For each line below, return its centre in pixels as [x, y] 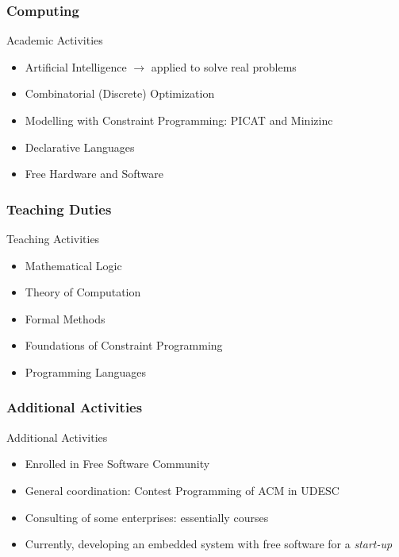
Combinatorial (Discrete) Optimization [120, 93]
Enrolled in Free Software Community [117, 464]
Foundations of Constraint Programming [124, 345]
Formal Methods [65, 318]
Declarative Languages [80, 147]
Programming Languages [86, 371]
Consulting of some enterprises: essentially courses [147, 517]
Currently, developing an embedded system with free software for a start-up [209, 544]
